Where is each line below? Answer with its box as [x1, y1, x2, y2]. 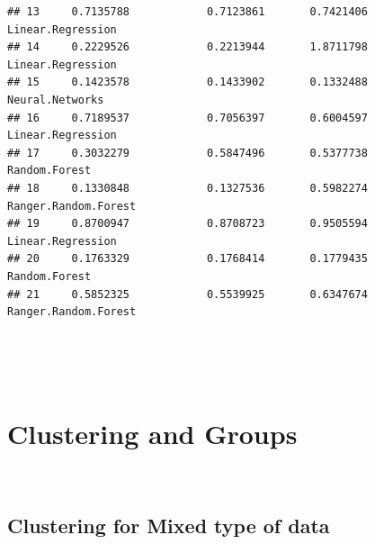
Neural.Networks [7, 93, 104, 106]
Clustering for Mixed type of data [7, 511, 330, 539]
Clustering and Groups [7, 415, 298, 452]
